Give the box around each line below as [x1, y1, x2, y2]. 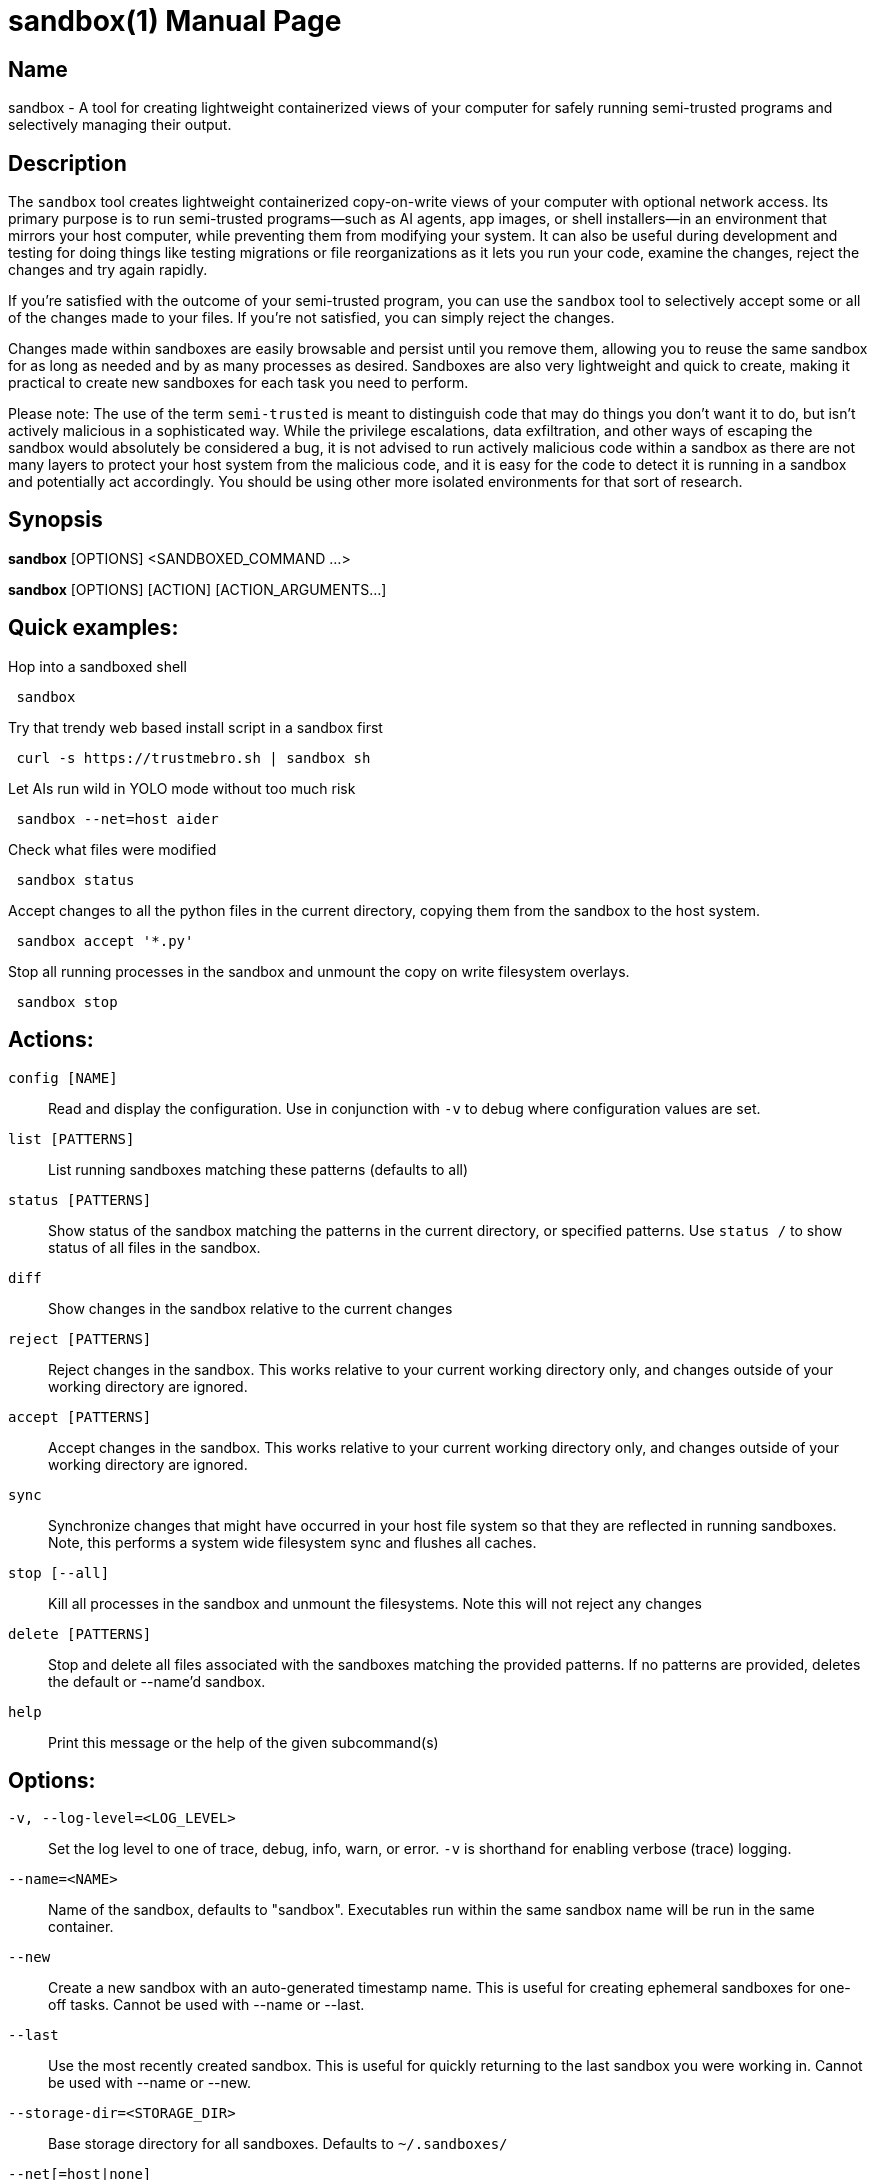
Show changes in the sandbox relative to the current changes [48, 1299, 453, 1317]
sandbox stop [16, 993, 118, 1010]
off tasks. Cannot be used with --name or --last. [48, 1996, 365, 2014]
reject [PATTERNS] [8, 1330, 152, 1347]
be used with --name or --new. [48, 2074, 252, 2092]
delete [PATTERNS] [8, 1625, 152, 1642]
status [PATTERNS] [8, 1191, 152, 1208]
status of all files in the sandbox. [48, 1238, 261, 1256]
